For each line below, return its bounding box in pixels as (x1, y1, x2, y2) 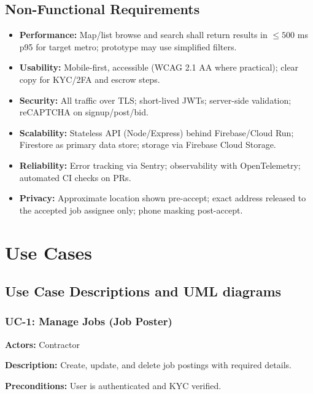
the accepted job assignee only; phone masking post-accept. (19, 203, 243, 216)
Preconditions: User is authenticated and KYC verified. (5, 379, 222, 392)
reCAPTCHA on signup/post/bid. (19, 106, 149, 118)
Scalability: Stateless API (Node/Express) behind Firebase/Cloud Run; (19, 126, 294, 139)
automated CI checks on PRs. (19, 171, 131, 183)
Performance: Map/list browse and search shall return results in (19, 28, 268, 41)
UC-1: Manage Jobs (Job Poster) (5, 314, 172, 329)
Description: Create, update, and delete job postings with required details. (5, 358, 292, 371)
